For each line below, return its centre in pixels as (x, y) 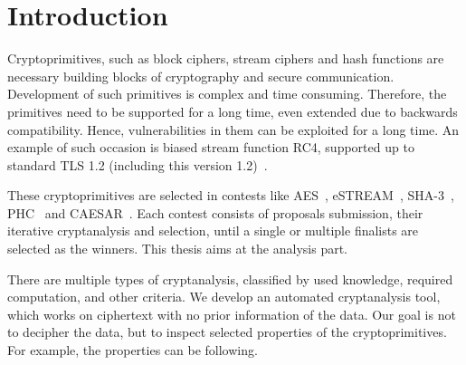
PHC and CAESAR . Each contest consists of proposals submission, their (215, 212)
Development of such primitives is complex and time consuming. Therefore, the (227, 94)
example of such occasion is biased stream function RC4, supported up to (211, 147)
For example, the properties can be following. (133, 350)
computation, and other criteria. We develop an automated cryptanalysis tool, (224, 297)
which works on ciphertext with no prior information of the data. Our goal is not (232, 314)
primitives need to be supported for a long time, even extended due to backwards (233, 111)
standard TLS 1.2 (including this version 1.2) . (138, 164)
